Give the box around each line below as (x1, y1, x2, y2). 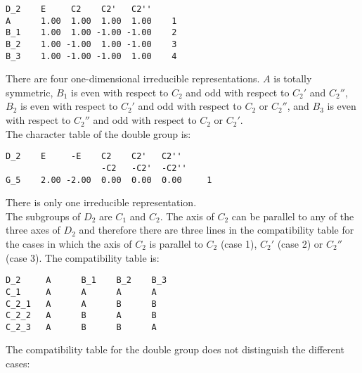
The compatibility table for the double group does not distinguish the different (6, 342, 344, 357)
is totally (273, 71, 312, 86)
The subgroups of (6, 208, 81, 223)
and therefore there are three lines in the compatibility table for (79, 222, 354, 237)
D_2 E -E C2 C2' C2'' (6, 151, 182, 162)
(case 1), (220, 236, 257, 251)
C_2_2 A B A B (6, 310, 157, 321)
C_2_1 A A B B (6, 298, 157, 309)
